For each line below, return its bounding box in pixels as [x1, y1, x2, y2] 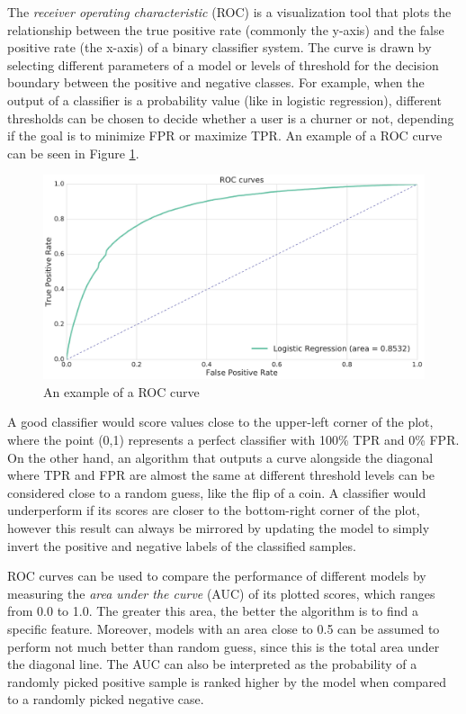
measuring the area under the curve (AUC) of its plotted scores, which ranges [7, 583, 435, 602]
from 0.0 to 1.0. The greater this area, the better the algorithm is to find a [7, 601, 418, 620]
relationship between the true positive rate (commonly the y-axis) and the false [7, 20, 444, 39]
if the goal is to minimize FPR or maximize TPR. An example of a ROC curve [7, 126, 443, 145]
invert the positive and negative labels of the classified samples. [7, 536, 356, 555]
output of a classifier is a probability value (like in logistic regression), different [7, 90, 442, 109]
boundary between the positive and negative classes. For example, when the [7, 73, 425, 92]
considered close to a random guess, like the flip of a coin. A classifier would [7, 483, 426, 502]
